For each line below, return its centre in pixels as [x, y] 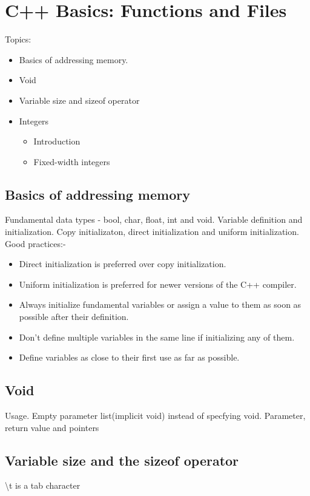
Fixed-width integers [72, 161]
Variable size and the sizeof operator [122, 460]
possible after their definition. [74, 317]
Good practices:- [35, 243]
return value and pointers [52, 427]
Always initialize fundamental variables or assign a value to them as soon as [160, 304]
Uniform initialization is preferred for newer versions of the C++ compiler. [158, 284]
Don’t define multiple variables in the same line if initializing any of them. [157, 337]
